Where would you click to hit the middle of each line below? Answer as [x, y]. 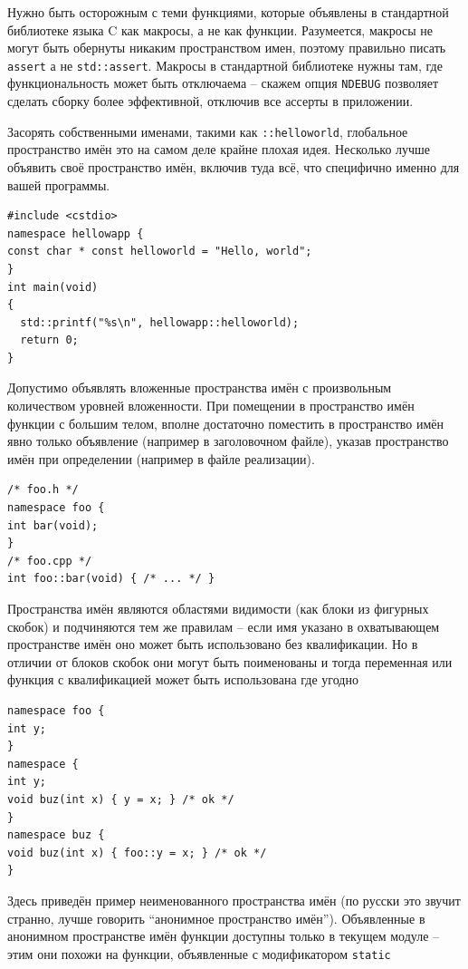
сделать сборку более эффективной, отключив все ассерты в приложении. [210, 101]
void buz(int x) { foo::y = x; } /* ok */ [137, 853]
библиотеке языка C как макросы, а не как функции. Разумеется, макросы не [220, 29]
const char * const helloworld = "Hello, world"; [160, 252]
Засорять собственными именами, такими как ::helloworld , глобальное [208, 131]
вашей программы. [59, 184]
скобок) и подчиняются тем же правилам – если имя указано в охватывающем [224, 626]
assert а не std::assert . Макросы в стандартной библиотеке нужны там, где [225, 65]
